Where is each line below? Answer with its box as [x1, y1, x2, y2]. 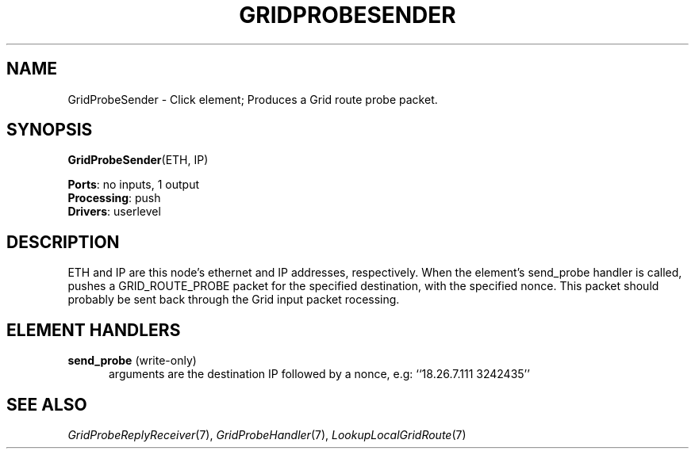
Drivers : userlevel [67, 205, 161, 219]
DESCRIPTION [6, 231, 120, 252]
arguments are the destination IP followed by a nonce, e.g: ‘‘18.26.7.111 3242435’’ [109, 367, 530, 381]
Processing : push [67, 191, 161, 205]
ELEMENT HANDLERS [6, 319, 181, 340]
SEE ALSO [6, 394, 87, 415]
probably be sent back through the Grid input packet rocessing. [67, 292, 400, 307]
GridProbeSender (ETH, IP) [67, 153, 209, 167]
